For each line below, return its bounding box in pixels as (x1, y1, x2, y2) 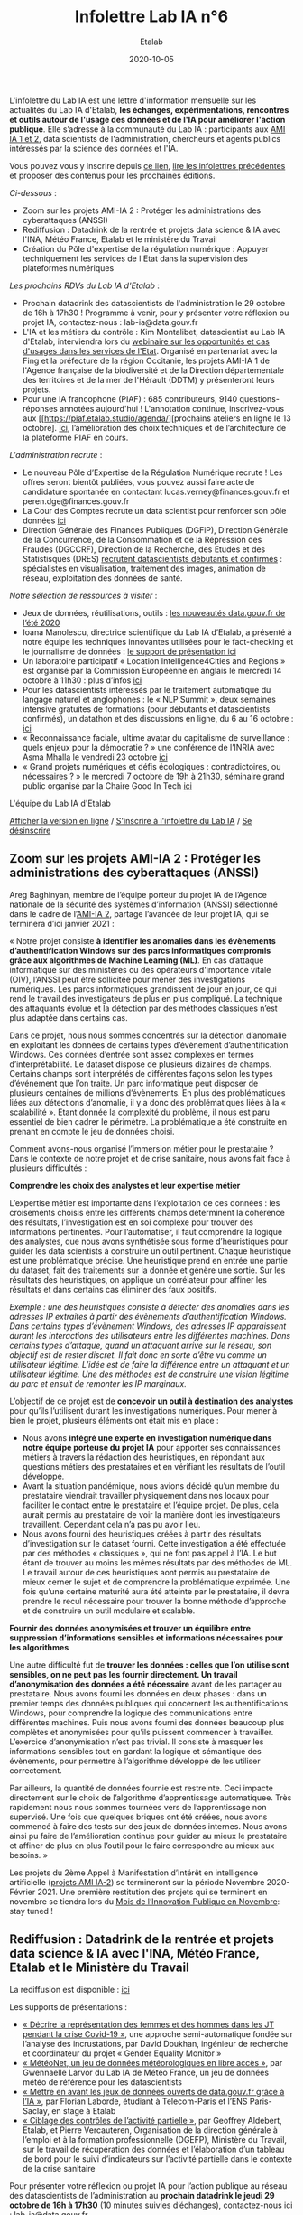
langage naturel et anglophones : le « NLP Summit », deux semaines (22, 694, 277, 705)
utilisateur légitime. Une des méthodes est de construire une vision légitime (9, 1369, 289, 1379)
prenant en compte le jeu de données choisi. (9, 1126, 175, 1136)
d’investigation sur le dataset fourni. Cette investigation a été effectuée (22, 1537, 287, 1548)
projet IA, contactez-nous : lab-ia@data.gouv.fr (22, 316, 198, 327)
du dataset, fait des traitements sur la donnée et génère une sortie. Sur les (9, 1265, 286, 1276)
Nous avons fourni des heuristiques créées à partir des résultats (22, 1528, 262, 1539)
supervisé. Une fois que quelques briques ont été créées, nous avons (9, 1811, 268, 1822)
